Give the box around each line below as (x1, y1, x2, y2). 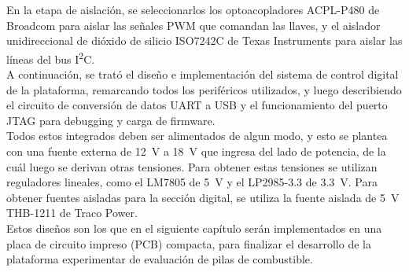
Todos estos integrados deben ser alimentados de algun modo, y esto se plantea (6, 127, 388, 144)
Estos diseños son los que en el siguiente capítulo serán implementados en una (6, 219, 382, 236)
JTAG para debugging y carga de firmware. (6, 112, 216, 128)
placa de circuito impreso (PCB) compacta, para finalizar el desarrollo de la (6, 235, 371, 252)
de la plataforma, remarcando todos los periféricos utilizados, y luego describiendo (6, 81, 402, 97)
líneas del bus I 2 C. (6, 48, 95, 67)
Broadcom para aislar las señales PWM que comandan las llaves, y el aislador (6, 17, 381, 33)
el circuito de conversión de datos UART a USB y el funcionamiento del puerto (6, 97, 388, 113)
